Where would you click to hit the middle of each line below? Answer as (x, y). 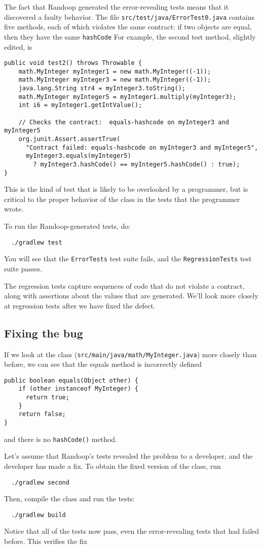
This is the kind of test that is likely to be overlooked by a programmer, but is (126, 189)
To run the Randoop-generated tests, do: (67, 226)
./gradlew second (40, 482)
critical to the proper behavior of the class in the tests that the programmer (122, 199)
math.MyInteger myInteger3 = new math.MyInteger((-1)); (115, 80)
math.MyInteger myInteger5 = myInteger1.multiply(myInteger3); (127, 97)
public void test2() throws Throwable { (73, 63)
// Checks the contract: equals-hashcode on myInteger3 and (124, 122)
